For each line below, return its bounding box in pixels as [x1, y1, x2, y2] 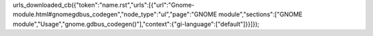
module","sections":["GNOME [218, 10, 303, 18]
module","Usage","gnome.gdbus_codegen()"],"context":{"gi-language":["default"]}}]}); [12, 20, 260, 28]
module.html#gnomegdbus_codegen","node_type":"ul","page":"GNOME [12, 10, 218, 18]
